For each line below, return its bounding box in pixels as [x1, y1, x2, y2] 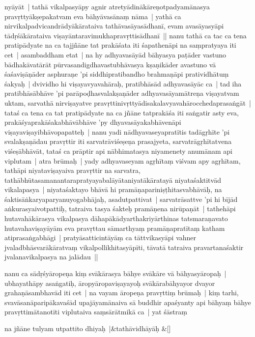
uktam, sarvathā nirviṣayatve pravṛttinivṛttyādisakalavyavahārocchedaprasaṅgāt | [4, 97, 251, 108]
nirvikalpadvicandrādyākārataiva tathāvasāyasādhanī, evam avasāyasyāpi [4, 21, 224, 31]
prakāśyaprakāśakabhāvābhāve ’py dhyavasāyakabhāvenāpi [4, 117, 181, 127]
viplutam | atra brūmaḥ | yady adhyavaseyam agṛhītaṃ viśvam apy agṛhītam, [4, 155, 241, 166]
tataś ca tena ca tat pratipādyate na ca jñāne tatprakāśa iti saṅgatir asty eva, [4, 107, 239, 117]
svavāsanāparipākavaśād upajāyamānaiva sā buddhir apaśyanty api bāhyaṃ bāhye [4, 297, 251, 307]
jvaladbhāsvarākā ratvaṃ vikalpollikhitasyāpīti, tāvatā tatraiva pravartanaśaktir [4, 242, 244, 252]
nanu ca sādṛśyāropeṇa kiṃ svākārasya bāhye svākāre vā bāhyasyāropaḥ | [4, 268, 227, 279]
